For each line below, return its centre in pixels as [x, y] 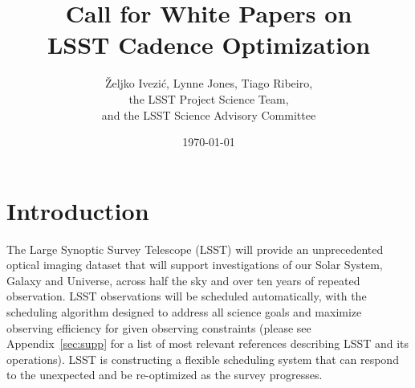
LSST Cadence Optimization [209, 45]
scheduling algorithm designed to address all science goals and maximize [184, 312]
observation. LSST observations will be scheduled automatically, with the [187, 296]
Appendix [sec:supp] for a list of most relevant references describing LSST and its [208, 343]
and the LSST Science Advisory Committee [209, 114]
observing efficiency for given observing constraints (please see [159, 327]
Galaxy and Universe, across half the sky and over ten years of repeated [183, 280]
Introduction [78, 210]
